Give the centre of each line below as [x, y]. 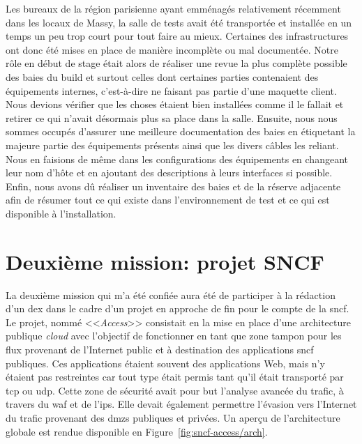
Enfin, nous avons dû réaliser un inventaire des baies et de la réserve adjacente [173, 186]
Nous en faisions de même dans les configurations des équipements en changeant [177, 159]
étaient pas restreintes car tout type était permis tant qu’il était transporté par [175, 377]
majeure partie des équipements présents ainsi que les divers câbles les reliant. [172, 145]
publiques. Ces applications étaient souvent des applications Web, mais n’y [165, 363]
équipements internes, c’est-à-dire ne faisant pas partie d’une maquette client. [171, 90]
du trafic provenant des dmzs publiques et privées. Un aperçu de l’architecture [173, 417]
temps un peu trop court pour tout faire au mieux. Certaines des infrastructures [177, 36]
